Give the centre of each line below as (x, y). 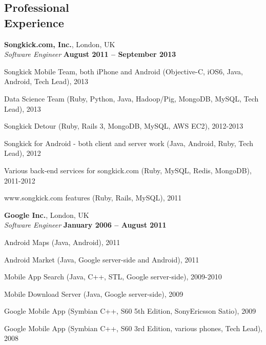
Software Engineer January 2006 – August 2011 (85, 225)
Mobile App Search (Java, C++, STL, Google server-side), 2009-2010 (113, 277)
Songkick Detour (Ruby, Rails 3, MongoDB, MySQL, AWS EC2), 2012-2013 (124, 126)
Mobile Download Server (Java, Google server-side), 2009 (94, 293)
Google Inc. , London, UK (47, 215)
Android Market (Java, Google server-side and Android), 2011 (102, 259)
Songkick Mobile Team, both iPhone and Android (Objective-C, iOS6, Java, (124, 71)
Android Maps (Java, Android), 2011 (62, 242)
